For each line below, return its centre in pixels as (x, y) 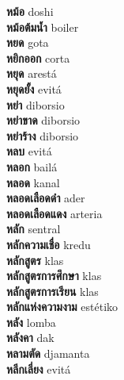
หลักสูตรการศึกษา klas (54, 276)
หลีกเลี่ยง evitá (39, 368)
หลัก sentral (34, 229)
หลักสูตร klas (35, 260)
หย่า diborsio (36, 104)
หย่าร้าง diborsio (43, 135)
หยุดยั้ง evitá (34, 88)
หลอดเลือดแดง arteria (54, 213)
